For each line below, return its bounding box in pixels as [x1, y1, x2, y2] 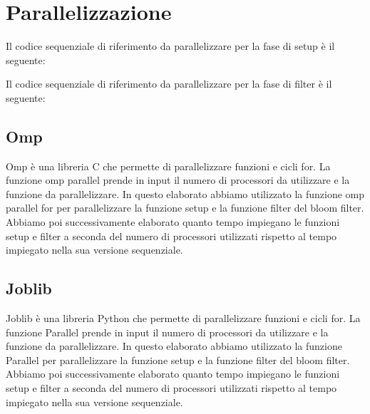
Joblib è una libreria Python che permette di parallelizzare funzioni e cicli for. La [6, 311, 361, 326]
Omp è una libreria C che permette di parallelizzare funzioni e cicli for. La [6, 158, 331, 173]
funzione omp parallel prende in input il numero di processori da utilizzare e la [6, 172, 350, 187]
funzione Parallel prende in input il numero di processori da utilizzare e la [6, 324, 329, 339]
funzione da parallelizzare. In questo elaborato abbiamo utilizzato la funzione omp [6, 186, 365, 201]
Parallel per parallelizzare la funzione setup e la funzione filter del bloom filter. [6, 352, 350, 367]
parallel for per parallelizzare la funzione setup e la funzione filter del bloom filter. [6, 200, 364, 215]
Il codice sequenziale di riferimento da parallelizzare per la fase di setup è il [6, 38, 335, 53]
